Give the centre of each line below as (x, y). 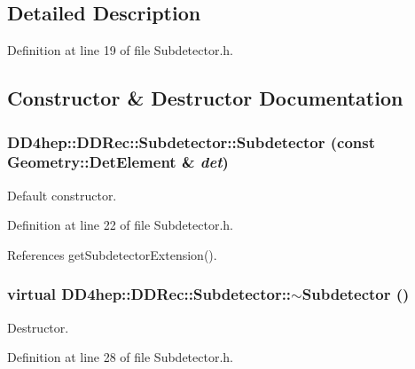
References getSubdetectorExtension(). (112, 254)
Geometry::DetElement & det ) (118, 162)
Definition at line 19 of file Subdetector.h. (120, 50)
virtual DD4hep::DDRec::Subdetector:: (149, 294)
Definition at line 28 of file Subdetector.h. (120, 357)
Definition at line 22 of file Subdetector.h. (120, 225)
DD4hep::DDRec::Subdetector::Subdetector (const (192, 141)
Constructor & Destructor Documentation (205, 98)
